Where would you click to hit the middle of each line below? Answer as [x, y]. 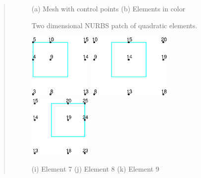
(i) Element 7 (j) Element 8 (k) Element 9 [95, 169]
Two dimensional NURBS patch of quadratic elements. [114, 25]
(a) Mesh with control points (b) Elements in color [108, 8]
